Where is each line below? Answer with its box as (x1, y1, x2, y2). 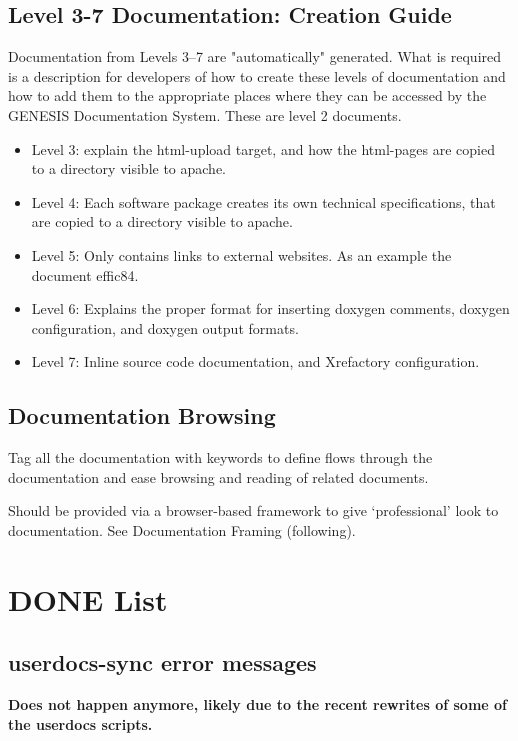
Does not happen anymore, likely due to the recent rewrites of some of (8, 694, 508, 715)
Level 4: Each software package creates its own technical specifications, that (31, 191, 496, 212)
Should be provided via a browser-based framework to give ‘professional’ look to (8, 500, 499, 521)
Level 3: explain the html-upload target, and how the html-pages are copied (31, 138, 495, 159)
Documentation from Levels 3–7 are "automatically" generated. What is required (8, 46, 502, 67)
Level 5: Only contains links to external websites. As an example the (31, 244, 452, 265)
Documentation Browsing (8, 400, 276, 431)
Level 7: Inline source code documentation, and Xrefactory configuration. (31, 351, 480, 372)
